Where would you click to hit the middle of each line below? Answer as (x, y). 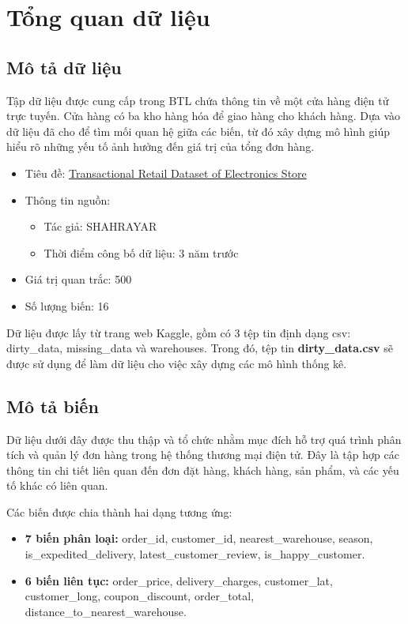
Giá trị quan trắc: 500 (78, 279)
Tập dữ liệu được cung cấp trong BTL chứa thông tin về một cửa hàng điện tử (198, 100)
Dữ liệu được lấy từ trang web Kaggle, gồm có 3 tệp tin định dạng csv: (179, 332)
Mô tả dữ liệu (64, 67)
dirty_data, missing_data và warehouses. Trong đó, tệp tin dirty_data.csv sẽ (200, 348)
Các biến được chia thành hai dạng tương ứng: (119, 511)
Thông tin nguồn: (68, 199)
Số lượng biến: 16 (67, 305)
